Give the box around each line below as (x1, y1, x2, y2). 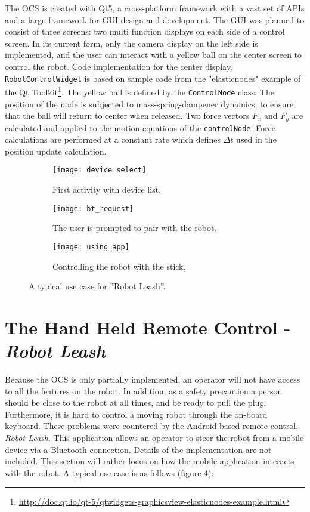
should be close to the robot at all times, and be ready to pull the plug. (5, 396, 266, 409)
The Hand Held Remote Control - (5, 314, 291, 339)
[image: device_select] (52, 166, 147, 175)
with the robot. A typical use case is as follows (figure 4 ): (5, 466, 214, 479)
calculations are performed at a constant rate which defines (5, 133, 221, 146)
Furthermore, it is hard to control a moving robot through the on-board (5, 408, 268, 420)
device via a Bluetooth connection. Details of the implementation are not (5, 443, 272, 455)
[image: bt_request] (52, 204, 134, 213)
